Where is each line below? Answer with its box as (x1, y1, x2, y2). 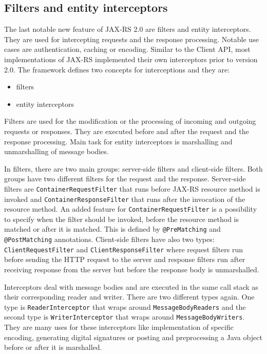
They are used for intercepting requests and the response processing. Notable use (4, 33, 259, 44)
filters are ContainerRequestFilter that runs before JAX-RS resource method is (4, 183, 260, 194)
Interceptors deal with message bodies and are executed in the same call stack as (4, 281, 258, 292)
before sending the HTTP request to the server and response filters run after (4, 254, 245, 265)
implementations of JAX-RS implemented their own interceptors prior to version (4, 53, 258, 64)
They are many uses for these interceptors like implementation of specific (4, 322, 234, 332)
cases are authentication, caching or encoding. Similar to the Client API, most (4, 44, 251, 54)
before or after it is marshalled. (4, 342, 102, 352)
